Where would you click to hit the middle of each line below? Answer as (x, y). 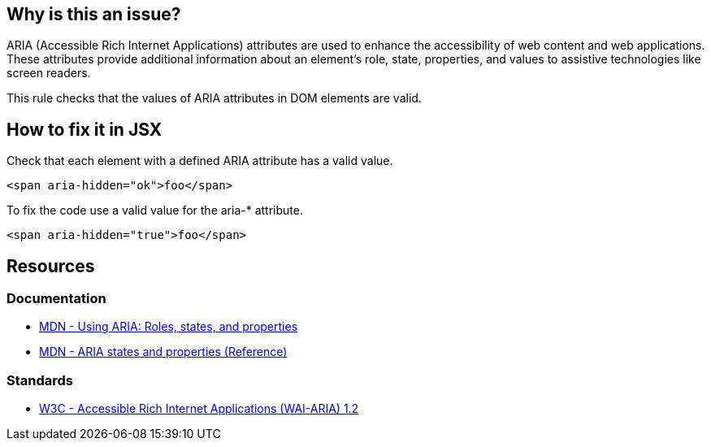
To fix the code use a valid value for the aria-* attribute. (155, 210)
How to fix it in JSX (85, 129)
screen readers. (49, 73)
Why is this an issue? (94, 14)
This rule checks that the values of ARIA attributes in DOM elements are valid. (214, 98)
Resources (51, 266)
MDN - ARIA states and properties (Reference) (163, 352)
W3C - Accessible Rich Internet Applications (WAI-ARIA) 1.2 (199, 409)
